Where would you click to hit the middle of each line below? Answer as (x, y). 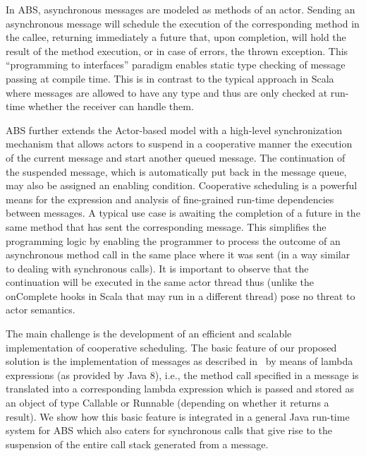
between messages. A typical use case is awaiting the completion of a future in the (183, 213)
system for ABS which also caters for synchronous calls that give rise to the (169, 430)
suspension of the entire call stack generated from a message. (137, 444)
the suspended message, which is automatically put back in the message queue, (176, 171)
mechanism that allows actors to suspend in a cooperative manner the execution (179, 144)
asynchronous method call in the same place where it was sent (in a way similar (178, 254)
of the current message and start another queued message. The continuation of (176, 157)
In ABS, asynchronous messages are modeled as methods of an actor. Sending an (181, 9)
